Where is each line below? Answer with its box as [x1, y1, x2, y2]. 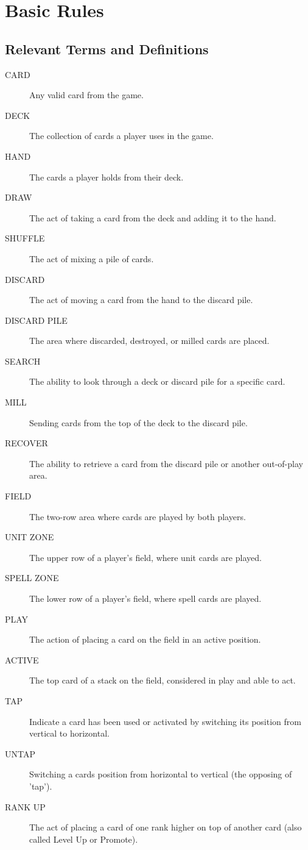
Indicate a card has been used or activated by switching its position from [29, 715, 301, 727]
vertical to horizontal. [29, 727, 110, 740]
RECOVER [5, 437, 48, 449]
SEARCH [5, 354, 41, 367]
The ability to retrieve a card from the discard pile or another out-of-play [29, 457, 303, 470]
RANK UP [5, 800, 46, 813]
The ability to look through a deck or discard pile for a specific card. [29, 375, 285, 388]
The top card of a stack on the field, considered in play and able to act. [29, 674, 296, 687]
